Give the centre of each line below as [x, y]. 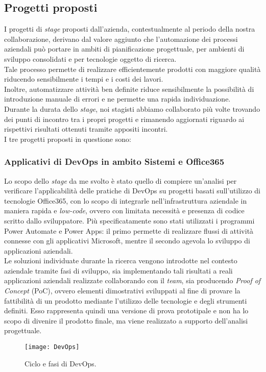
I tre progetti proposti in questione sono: [68, 139]
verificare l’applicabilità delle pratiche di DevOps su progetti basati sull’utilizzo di [132, 191]
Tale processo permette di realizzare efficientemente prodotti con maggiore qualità [132, 69]
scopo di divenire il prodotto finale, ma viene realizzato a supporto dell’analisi [126, 320]
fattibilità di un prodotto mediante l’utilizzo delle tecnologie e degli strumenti [126, 300]
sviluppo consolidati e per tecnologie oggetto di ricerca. [90, 58]
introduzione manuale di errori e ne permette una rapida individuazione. [117, 99]
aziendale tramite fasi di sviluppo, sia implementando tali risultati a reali [118, 270]
